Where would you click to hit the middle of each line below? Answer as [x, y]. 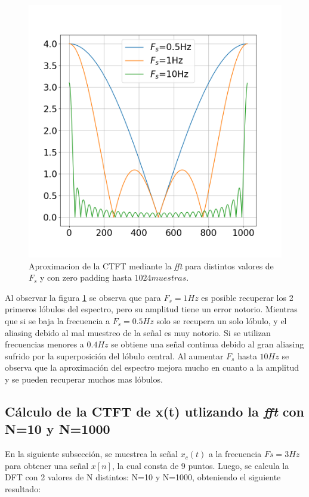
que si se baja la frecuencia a [57, 320]
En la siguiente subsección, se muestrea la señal [91, 454]
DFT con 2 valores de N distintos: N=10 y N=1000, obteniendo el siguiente [143, 477]
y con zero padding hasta [86, 277]
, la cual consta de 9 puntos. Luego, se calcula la [200, 465]
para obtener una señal [47, 465]
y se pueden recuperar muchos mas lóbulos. [84, 379]
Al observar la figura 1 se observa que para [83, 297]
